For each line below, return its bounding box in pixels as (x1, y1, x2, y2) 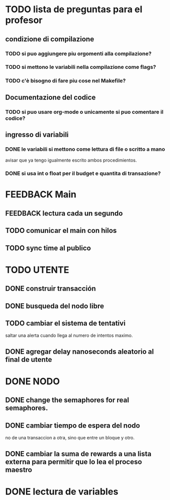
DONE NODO (5, 376, 60, 387)
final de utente (5, 355, 52, 364)
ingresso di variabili (5, 130, 69, 139)
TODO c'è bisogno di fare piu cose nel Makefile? (5, 77, 126, 85)
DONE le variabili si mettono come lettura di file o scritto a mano (5, 145, 165, 152)
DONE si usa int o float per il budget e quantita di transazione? (5, 170, 161, 177)
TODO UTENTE (5, 264, 70, 276)
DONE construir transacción (5, 284, 96, 293)
